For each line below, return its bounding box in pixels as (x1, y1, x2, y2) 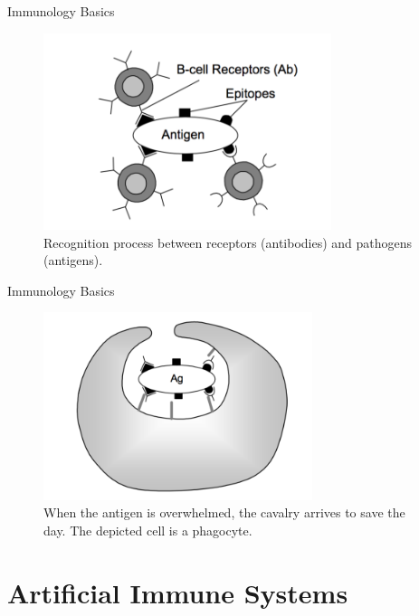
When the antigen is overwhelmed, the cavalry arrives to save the (43, 503, 405, 522)
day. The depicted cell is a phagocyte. (43, 520, 252, 539)
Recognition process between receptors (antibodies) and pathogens (43, 232, 413, 251)
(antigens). (43, 251, 103, 270)
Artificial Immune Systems (7, 573, 348, 611)
